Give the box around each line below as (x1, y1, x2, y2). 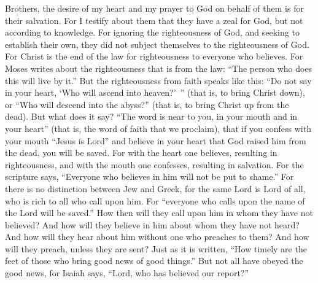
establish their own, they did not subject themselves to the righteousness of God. (5, 37, 309, 50)
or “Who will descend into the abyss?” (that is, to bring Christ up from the (5, 98, 289, 110)
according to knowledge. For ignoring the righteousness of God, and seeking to (5, 26, 300, 39)
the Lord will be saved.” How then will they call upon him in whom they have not (5, 206, 313, 219)
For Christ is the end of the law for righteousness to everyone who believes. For (5, 50, 303, 63)
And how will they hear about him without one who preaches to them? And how (5, 230, 309, 243)
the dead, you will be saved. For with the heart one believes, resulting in (5, 146, 277, 159)
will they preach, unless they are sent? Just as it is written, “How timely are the (5, 242, 307, 255)
